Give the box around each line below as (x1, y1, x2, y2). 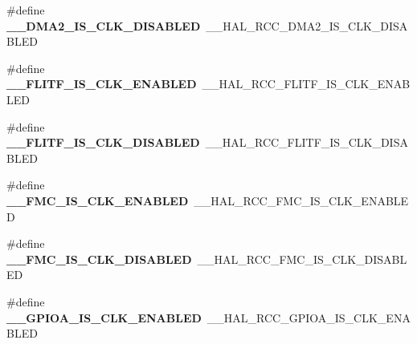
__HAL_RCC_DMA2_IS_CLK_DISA (206, 17, 408, 34)
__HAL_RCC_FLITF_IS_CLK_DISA (205, 134, 408, 151)
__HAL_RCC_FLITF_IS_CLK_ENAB (202, 75, 411, 92)
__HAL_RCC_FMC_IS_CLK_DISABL (197, 250, 407, 267)
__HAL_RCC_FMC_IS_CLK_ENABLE (194, 192, 409, 208)
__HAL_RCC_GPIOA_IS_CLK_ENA (206, 309, 411, 326)
